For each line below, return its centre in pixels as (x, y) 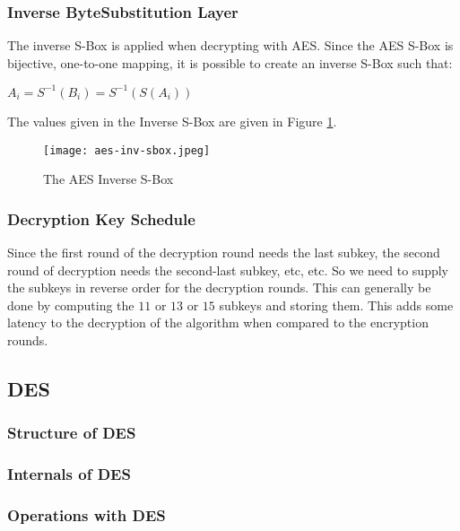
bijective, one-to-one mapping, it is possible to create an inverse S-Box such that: (230, 62)
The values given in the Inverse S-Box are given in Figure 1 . (172, 121)
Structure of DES (72, 433)
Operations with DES (87, 514)
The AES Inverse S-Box (108, 179)
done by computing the (71, 305)
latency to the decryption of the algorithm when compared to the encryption (218, 322)
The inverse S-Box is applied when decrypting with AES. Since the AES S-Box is (230, 45)
